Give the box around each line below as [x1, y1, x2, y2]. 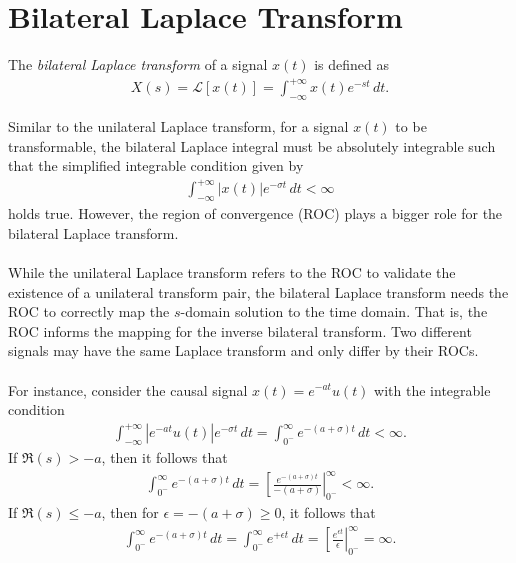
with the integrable [374, 379, 491, 400]
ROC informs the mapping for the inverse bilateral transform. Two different [8, 320, 472, 341]
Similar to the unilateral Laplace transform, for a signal [8, 116, 349, 137]
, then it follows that [101, 447, 228, 468]
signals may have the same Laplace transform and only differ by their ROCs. [8, 340, 479, 361]
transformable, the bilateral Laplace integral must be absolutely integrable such [8, 135, 496, 156]
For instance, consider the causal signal [8, 379, 248, 400]
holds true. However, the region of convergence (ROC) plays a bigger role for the [8, 203, 503, 224]
